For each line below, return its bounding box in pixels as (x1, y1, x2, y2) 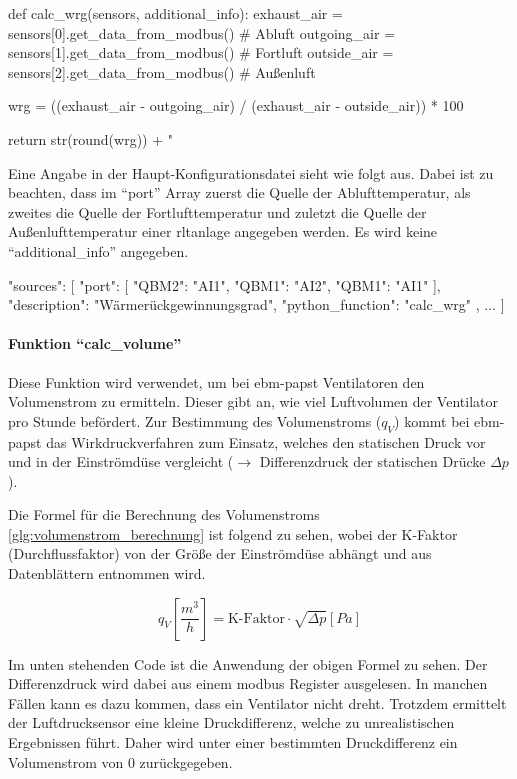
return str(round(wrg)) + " (8, 128, 173, 149)
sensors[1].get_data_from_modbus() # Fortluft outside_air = (8, 42, 394, 63)
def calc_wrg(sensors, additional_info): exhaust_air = (8, 3, 343, 23)
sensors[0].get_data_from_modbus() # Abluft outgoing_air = (8, 22, 396, 43)
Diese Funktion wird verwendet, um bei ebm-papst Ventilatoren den (8, 371, 425, 392)
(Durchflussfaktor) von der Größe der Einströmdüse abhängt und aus (8, 543, 432, 564)
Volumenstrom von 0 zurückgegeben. (8, 751, 233, 772)
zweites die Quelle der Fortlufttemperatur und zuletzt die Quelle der (8, 201, 427, 222)
